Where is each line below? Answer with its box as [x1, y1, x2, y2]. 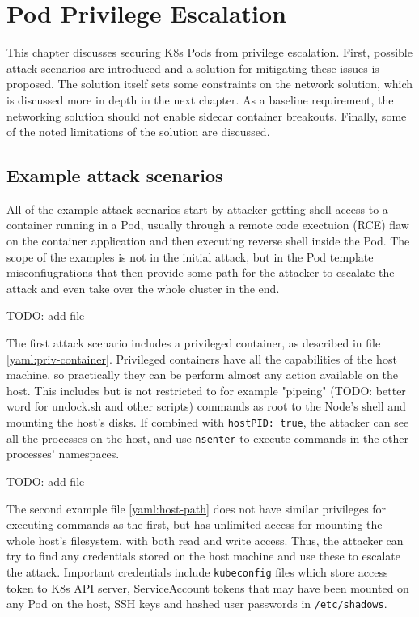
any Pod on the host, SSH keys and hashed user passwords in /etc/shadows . [6, 595, 387, 612]
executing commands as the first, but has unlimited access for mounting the [6, 516, 383, 533]
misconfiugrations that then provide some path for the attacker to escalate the [6, 264, 395, 281]
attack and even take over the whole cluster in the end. [6, 279, 280, 296]
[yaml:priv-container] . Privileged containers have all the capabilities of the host [6, 350, 397, 367]
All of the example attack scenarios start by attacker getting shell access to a [6, 200, 388, 217]
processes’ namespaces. [6, 445, 120, 462]
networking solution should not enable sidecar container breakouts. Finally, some [6, 107, 407, 124]
